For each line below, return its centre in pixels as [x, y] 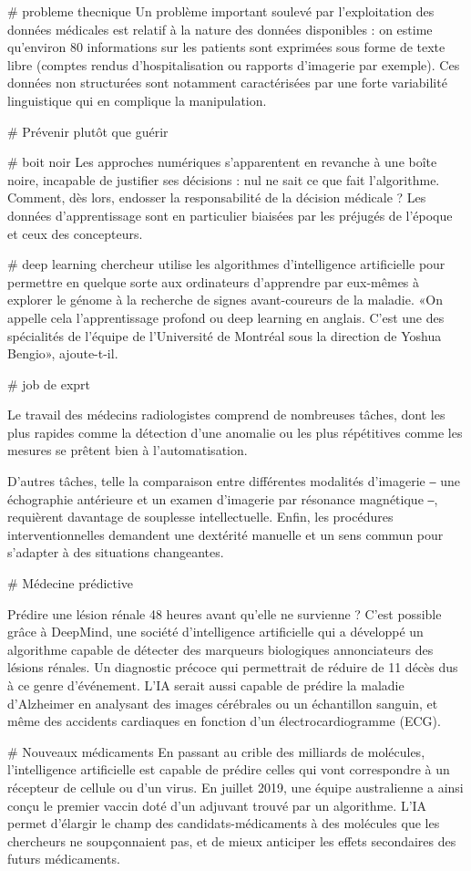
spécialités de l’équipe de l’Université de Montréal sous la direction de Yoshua [225, 335]
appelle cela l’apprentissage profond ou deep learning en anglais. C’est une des [226, 317]
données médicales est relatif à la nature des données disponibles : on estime [220, 29]
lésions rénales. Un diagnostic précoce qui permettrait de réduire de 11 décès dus [233, 667]
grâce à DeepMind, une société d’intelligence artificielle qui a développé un [215, 632]
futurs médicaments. [64, 859]
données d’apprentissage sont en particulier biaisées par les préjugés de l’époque [230, 215]
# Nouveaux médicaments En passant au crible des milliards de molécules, [216, 751]
